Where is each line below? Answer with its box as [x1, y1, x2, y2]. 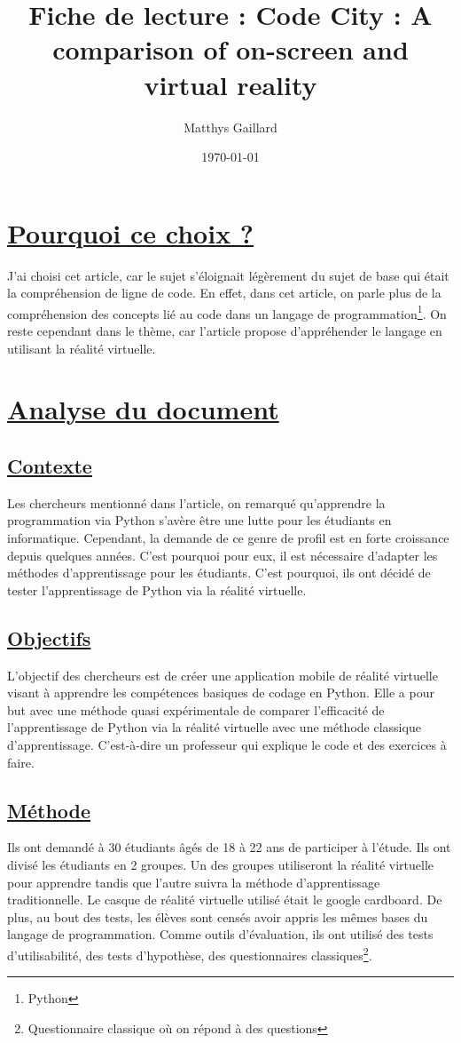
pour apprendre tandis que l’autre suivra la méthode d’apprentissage [7, 872, 380, 891]
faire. [7, 752, 35, 771]
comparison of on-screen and [52, 31, 409, 68]
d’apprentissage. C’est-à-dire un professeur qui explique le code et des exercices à [7, 735, 447, 753]
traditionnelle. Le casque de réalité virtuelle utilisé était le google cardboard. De [7, 890, 442, 909]
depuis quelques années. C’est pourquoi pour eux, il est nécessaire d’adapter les [7, 545, 438, 564]
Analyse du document [7, 391, 279, 427]
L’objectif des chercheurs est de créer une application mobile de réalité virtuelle [7, 665, 438, 684]
